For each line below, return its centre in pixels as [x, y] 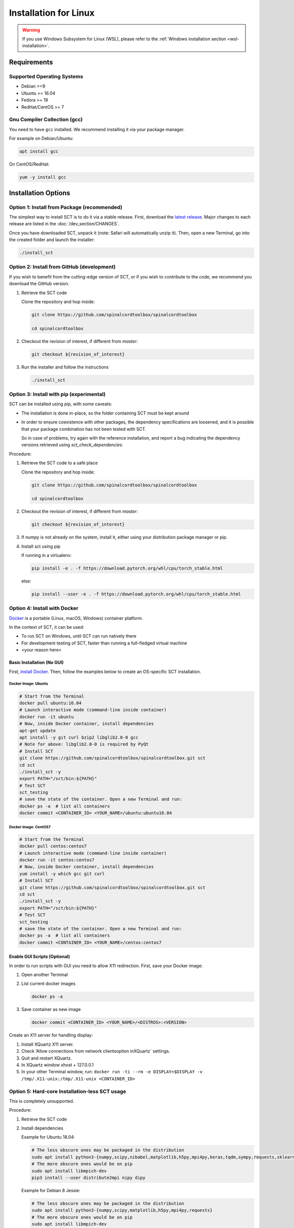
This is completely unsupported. [42, 1101]
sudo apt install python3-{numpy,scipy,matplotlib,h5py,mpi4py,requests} [122, 1210]
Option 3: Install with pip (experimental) [57, 394]
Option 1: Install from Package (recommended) [66, 207]
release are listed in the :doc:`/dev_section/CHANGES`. [64, 224]
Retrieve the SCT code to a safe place [60, 463]
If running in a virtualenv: [47, 556]
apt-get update [37, 730]
